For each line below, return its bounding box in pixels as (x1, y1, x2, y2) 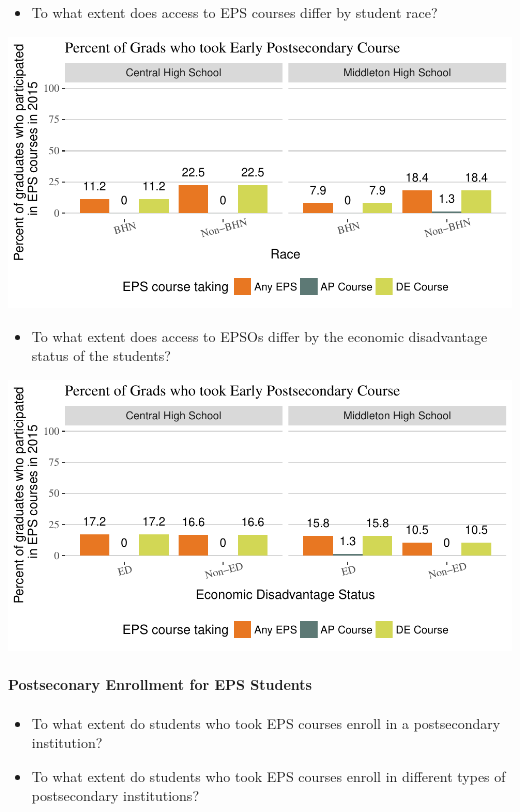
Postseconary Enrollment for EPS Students (8, 674, 312, 695)
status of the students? (31, 345, 171, 366)
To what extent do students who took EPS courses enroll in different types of (31, 765, 506, 786)
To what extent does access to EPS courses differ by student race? (31, 2, 438, 22)
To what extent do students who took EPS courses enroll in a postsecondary (31, 712, 501, 733)
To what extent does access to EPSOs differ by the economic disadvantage (31, 325, 488, 346)
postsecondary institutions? (31, 785, 199, 806)
